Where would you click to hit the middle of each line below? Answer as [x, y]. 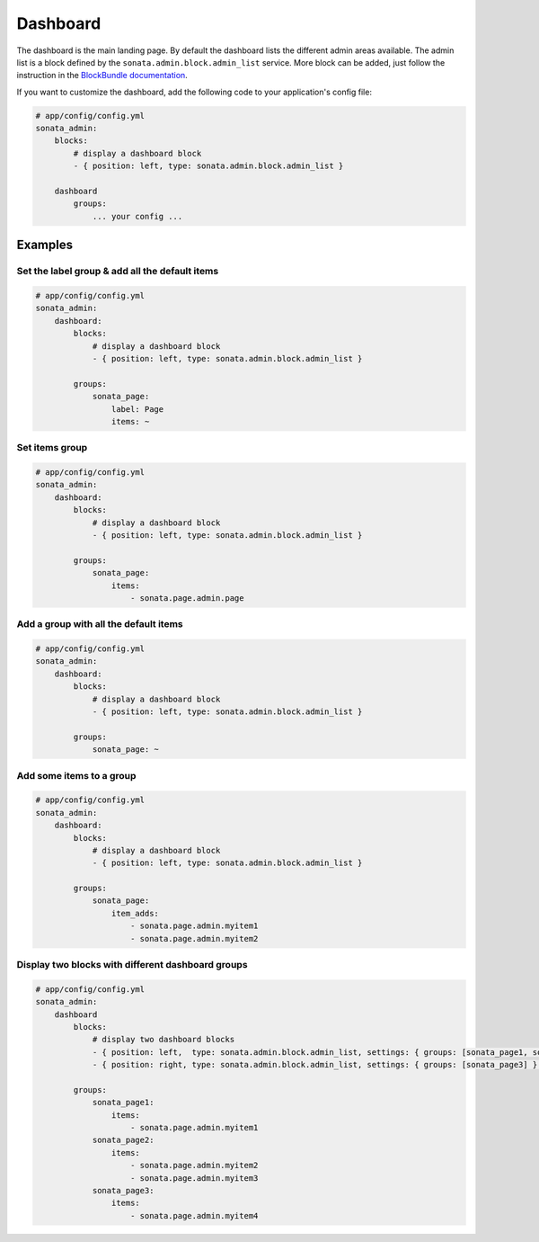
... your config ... [137, 216]
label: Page [137, 409]
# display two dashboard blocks [163, 1040]
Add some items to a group [76, 775]
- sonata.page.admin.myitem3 [194, 1178]
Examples [45, 245]
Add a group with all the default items [100, 624]
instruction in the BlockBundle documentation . [102, 76]
